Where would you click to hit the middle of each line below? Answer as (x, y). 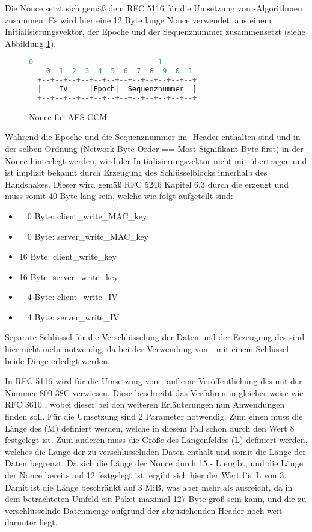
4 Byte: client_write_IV (72, 297)
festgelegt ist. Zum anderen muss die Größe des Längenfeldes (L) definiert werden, (156, 440)
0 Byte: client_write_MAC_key (87, 216)
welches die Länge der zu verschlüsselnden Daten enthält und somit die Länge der (155, 451)
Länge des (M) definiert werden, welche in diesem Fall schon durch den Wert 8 (150, 428)
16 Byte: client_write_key (68, 256)
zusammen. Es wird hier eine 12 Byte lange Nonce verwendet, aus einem (138, 20)
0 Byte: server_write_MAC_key (88, 236)
